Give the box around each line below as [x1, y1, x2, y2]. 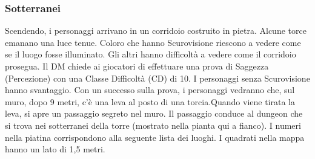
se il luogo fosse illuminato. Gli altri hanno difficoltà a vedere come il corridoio [5, 48, 296, 60]
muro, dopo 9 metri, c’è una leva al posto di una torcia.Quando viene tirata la [5, 95, 295, 108]
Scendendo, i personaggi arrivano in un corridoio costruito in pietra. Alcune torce [5, 24, 307, 37]
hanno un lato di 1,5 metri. [5, 143, 105, 155]
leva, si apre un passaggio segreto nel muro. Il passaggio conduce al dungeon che [5, 107, 303, 120]
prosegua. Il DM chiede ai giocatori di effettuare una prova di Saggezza [5, 60, 269, 72]
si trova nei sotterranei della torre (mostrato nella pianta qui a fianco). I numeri [5, 118, 301, 131]
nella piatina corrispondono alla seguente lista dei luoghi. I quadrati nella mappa [5, 131, 305, 143]
